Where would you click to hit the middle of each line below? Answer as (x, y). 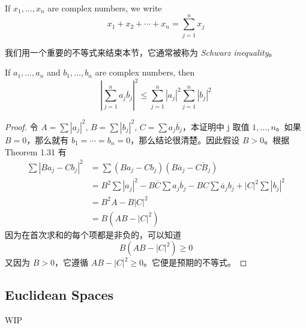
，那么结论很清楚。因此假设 (185, 139)
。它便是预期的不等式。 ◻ (195, 262)
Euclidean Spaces (59, 295)
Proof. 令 (22, 126)
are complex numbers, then (145, 72)
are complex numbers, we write (105, 8)
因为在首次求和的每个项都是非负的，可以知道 (93, 234)
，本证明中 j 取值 (216, 126)
